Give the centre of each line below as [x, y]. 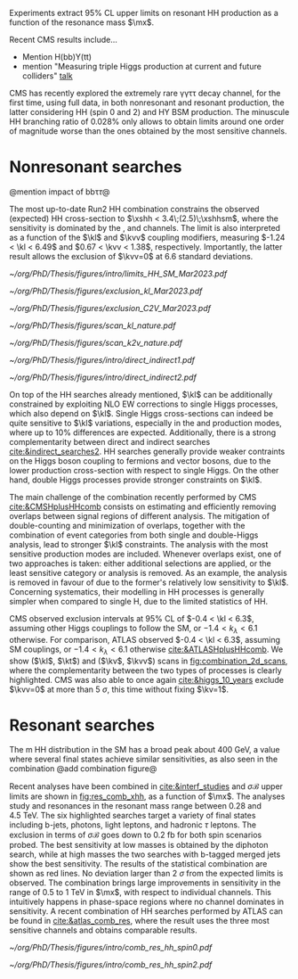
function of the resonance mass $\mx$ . [82, 22]
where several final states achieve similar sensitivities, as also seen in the [144, 759]
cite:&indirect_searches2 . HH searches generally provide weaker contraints [147, 451]
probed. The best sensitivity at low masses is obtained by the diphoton [139, 845]
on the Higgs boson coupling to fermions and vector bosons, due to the [140, 461]
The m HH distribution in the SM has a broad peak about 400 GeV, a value [145, 750]
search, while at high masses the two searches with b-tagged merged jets [145, 854]
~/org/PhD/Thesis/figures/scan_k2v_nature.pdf [96, 342]
